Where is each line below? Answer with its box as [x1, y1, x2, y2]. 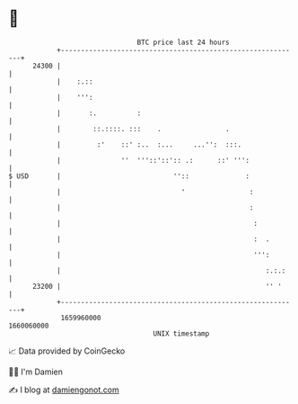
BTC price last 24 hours [136, 38, 230, 47]
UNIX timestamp [153, 328, 210, 338]
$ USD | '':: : [8, 171, 250, 181]
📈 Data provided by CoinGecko [8, 346, 126, 356]
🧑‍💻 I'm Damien [8, 366, 64, 377]
